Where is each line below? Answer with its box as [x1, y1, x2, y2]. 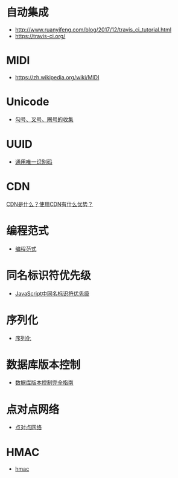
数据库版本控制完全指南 [14, 379, 74, 387]
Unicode [6, 95, 49, 109]
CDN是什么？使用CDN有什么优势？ [6, 201, 94, 208]
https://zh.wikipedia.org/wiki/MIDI [14, 73, 100, 81]
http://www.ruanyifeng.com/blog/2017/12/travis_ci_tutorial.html [14, 25, 172, 33]
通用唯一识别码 [14, 158, 52, 165]
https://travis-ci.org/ [14, 32, 66, 39]
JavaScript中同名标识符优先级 [14, 290, 90, 297]
